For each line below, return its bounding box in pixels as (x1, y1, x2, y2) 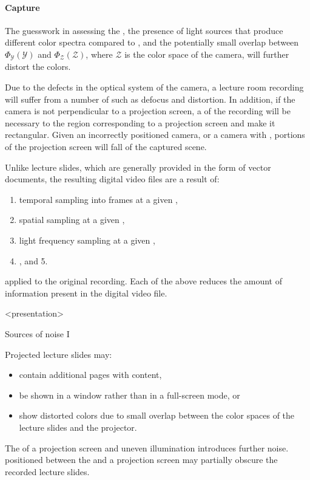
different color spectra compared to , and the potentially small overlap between (5, 36, 299, 49)
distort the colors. (5, 60, 71, 73)
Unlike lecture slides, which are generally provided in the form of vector (5, 160, 271, 173)
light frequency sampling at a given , (19, 233, 155, 246)
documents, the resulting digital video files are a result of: (5, 173, 220, 185)
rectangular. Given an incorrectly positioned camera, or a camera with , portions (5, 128, 305, 141)
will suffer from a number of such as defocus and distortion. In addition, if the (5, 92, 295, 105)
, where (86, 47, 113, 60)
